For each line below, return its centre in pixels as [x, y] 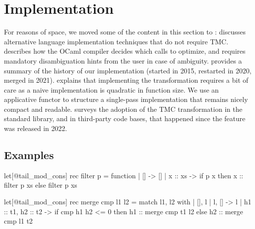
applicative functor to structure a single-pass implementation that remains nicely [126, 99]
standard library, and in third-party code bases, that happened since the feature [125, 118]
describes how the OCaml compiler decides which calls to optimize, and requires [125, 51]
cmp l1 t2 [18, 221]
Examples [29, 155]
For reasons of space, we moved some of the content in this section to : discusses [125, 32]
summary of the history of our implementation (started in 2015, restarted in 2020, [128, 70]
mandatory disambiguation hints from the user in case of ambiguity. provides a [123, 60]
